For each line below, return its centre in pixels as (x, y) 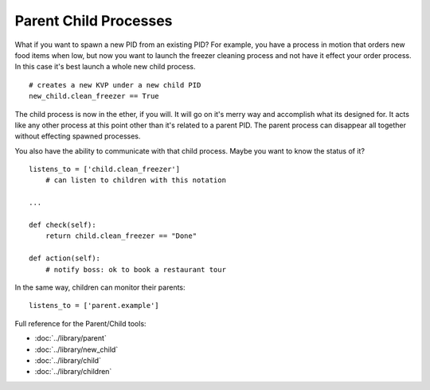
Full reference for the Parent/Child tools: (80, 323)
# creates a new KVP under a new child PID (115, 85)
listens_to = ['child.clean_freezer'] (105, 170)
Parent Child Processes (94, 21)
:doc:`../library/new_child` (76, 349)
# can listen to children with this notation (136, 180)
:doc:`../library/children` (73, 372)
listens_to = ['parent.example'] (94, 306)
